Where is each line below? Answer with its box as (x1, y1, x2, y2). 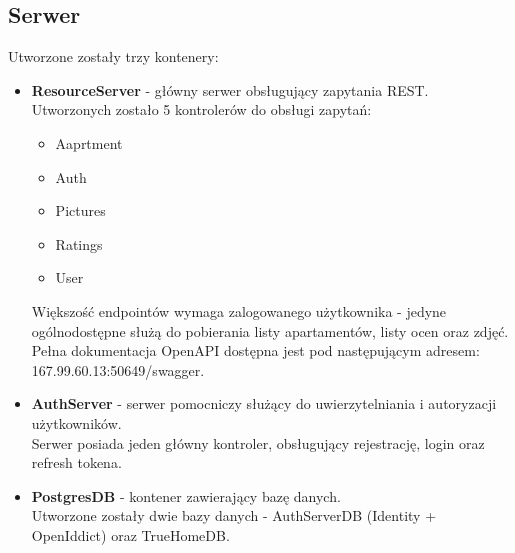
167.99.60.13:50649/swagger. (31, 359, 205, 380)
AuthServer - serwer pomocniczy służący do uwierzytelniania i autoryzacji (31, 393, 497, 414)
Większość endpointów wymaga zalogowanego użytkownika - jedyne (31, 300, 447, 321)
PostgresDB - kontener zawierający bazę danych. (31, 485, 341, 506)
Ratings (55, 233, 103, 254)
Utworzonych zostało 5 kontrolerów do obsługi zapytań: (31, 99, 372, 120)
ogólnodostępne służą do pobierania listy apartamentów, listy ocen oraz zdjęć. (31, 320, 509, 341)
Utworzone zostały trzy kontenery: (8, 46, 219, 67)
